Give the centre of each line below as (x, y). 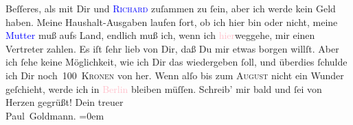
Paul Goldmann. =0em (55, 115)
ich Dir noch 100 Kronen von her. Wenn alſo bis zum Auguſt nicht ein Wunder (175, 75)
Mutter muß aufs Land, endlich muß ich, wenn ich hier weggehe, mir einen (160, 35)
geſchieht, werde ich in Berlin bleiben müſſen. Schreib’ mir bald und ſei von (164, 88)
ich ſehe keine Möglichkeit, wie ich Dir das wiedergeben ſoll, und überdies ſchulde (176, 62)
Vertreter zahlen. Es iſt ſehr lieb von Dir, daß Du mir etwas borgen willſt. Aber (172, 48)
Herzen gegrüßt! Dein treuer (65, 102)
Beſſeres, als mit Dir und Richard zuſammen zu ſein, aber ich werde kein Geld (171, 8)
